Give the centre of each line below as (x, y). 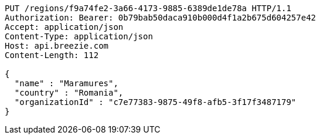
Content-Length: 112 (52, 55)
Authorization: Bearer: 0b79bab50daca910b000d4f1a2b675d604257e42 (161, 18)
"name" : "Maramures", (66, 83)
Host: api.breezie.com (57, 46)
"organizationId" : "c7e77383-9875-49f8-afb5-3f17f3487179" (155, 102)
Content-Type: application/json (79, 36)
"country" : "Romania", (69, 93)
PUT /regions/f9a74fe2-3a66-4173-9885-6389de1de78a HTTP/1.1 (148, 8)
